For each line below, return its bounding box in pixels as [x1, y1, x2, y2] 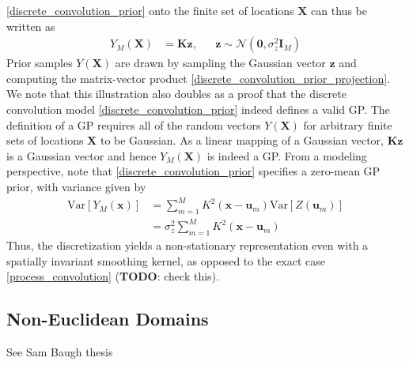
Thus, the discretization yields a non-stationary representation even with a [6, 237, 369, 254]
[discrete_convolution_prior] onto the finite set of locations [6, 2, 294, 18]
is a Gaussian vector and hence [6, 147, 157, 164]
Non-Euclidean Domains [6, 307, 209, 331]
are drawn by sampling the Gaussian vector [115, 55, 326, 71]
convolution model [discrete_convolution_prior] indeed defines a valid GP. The [6, 101, 390, 117]
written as [6, 17, 55, 34]
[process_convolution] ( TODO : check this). [6, 268, 219, 284]
